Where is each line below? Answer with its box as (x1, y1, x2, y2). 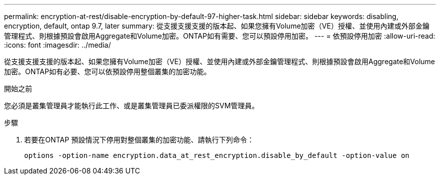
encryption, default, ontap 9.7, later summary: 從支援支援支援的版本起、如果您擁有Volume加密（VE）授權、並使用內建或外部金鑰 (4, 22, 429, 30)
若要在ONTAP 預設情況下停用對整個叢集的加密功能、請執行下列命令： (24, 135, 254, 144)
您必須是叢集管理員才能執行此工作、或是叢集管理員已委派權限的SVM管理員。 (4, 101, 259, 110)
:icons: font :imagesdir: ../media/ (4, 41, 111, 49)
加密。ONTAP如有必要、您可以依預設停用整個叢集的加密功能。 (4, 67, 211, 76)
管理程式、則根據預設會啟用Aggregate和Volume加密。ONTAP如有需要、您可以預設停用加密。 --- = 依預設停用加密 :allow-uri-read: (4, 32, 435, 40)
